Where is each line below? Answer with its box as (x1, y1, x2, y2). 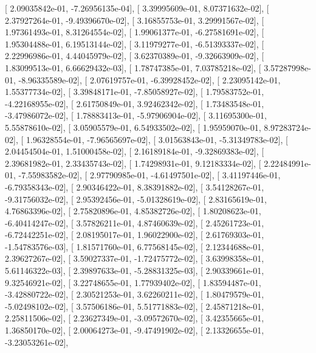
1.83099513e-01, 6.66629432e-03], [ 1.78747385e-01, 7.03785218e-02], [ (5, 61, 261, 74)
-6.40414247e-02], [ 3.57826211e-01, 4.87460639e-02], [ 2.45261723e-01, (5, 216, 264, 229)
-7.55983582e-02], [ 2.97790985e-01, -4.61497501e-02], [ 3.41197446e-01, (18, 169, 281, 181)
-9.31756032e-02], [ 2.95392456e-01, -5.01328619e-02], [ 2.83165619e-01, (5, 192, 267, 205)
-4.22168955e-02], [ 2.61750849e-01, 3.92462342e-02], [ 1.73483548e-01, (5, 97, 264, 110)
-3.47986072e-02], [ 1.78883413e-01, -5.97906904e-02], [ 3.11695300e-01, (5, 109, 267, 122)
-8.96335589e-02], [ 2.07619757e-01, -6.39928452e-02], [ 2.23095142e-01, (18, 73, 281, 86)
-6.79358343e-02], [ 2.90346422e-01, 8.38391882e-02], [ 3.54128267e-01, (5, 180, 264, 193)
